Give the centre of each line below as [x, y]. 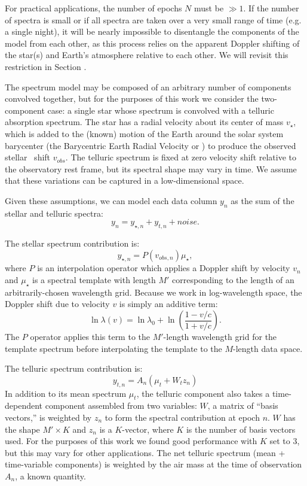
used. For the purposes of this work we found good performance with [131, 441]
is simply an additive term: [168, 304]
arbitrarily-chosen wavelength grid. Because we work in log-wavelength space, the [153, 292]
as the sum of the [263, 200]
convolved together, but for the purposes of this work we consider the [132, 98]
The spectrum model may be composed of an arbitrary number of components [148, 86]
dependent [24, 405]
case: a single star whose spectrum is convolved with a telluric [161, 110]
